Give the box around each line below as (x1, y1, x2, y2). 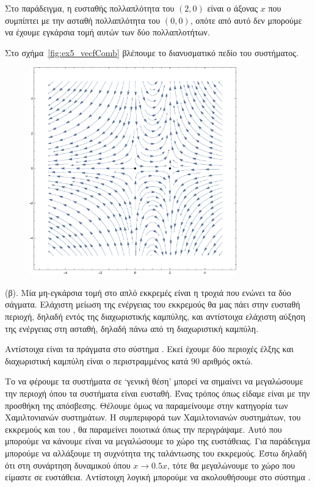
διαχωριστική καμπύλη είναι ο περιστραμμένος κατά (5, 354, 189, 367)
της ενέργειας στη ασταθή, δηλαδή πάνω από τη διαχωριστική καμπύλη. (5, 322, 259, 334)
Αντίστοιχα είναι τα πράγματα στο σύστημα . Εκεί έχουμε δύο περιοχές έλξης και (5, 342, 294, 355)
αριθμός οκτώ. (202, 354, 253, 367)
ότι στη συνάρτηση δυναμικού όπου (5, 458, 131, 471)
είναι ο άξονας (207, 2, 258, 14)
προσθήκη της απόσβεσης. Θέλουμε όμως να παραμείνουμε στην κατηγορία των (5, 399, 288, 411)
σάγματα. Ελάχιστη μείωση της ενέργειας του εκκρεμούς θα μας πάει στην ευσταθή (5, 298, 300, 311)
